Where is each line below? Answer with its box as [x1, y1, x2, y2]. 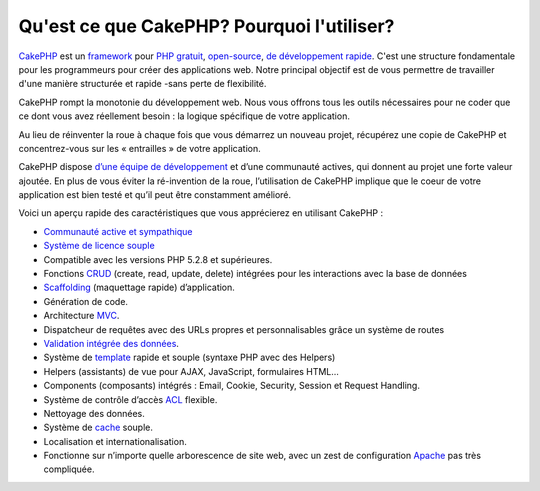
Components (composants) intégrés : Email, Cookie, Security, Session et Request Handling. [43, 380, 420, 392]
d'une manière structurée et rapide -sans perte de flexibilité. [18, 78, 267, 90]
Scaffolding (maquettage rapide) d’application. [43, 281, 235, 294]
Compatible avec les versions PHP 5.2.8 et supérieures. [43, 253, 273, 265]
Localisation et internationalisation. [43, 435, 187, 447]
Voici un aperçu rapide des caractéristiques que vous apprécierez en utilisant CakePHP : [18, 207, 384, 219]
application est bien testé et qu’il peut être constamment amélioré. [18, 189, 292, 201]
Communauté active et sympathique [43, 225, 193, 237]
